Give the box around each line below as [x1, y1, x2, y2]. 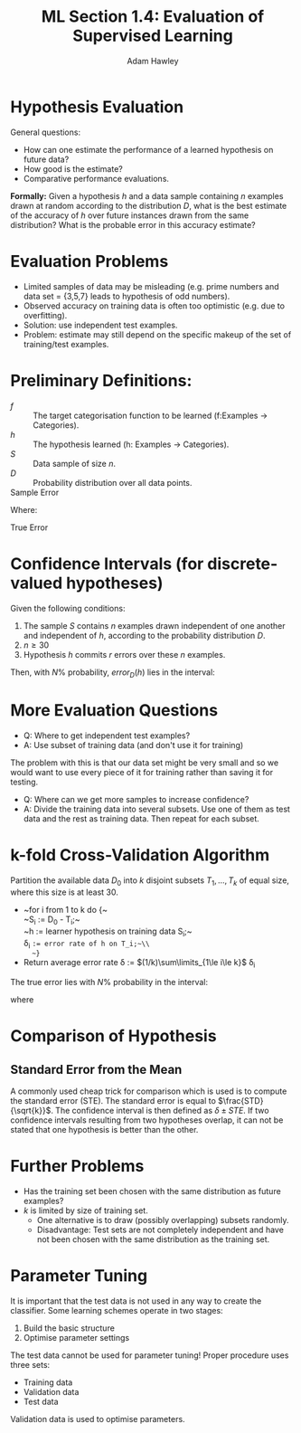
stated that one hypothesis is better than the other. [10, 1125, 199, 1135]
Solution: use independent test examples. [23, 319, 178, 330]
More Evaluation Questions [10, 700, 219, 721]
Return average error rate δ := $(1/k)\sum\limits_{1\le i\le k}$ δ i [23, 957, 256, 970]
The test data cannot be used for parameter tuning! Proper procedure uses [10, 1350, 289, 1361]
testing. [10, 776, 39, 788]
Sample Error [10, 487, 60, 498]
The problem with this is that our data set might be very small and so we [10, 757, 279, 768]
